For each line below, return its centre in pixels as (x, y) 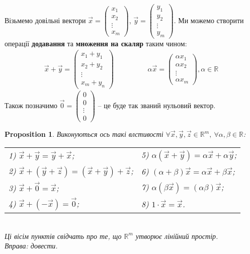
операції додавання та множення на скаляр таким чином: (96, 43)
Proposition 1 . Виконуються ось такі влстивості (84, 134)
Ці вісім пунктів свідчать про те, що (63, 236)
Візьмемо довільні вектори (45, 20)
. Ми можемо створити (209, 20)
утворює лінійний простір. (177, 236)
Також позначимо (31, 105)
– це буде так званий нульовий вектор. (157, 105)
